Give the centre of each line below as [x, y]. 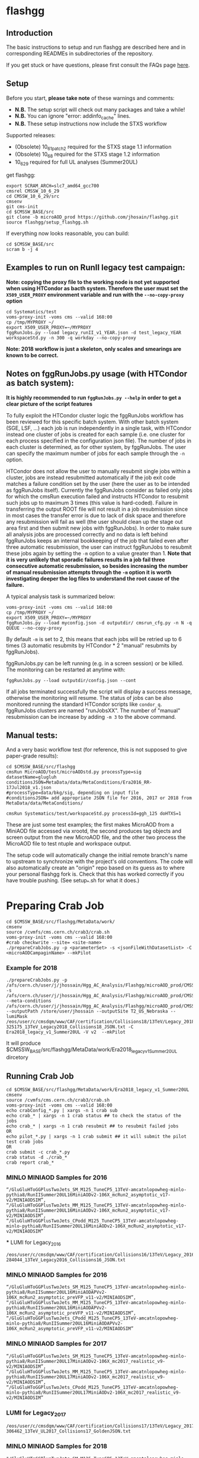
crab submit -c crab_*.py [38, 1152]
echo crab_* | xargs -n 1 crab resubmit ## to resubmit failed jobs [92, 1126]
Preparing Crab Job [55, 906]
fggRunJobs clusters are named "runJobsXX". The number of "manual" [93, 710]
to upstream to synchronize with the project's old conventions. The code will [99, 862]
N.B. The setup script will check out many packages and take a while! [100, 109]
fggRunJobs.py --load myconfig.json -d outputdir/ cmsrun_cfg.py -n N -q [99, 623]
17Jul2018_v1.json [29, 788]
